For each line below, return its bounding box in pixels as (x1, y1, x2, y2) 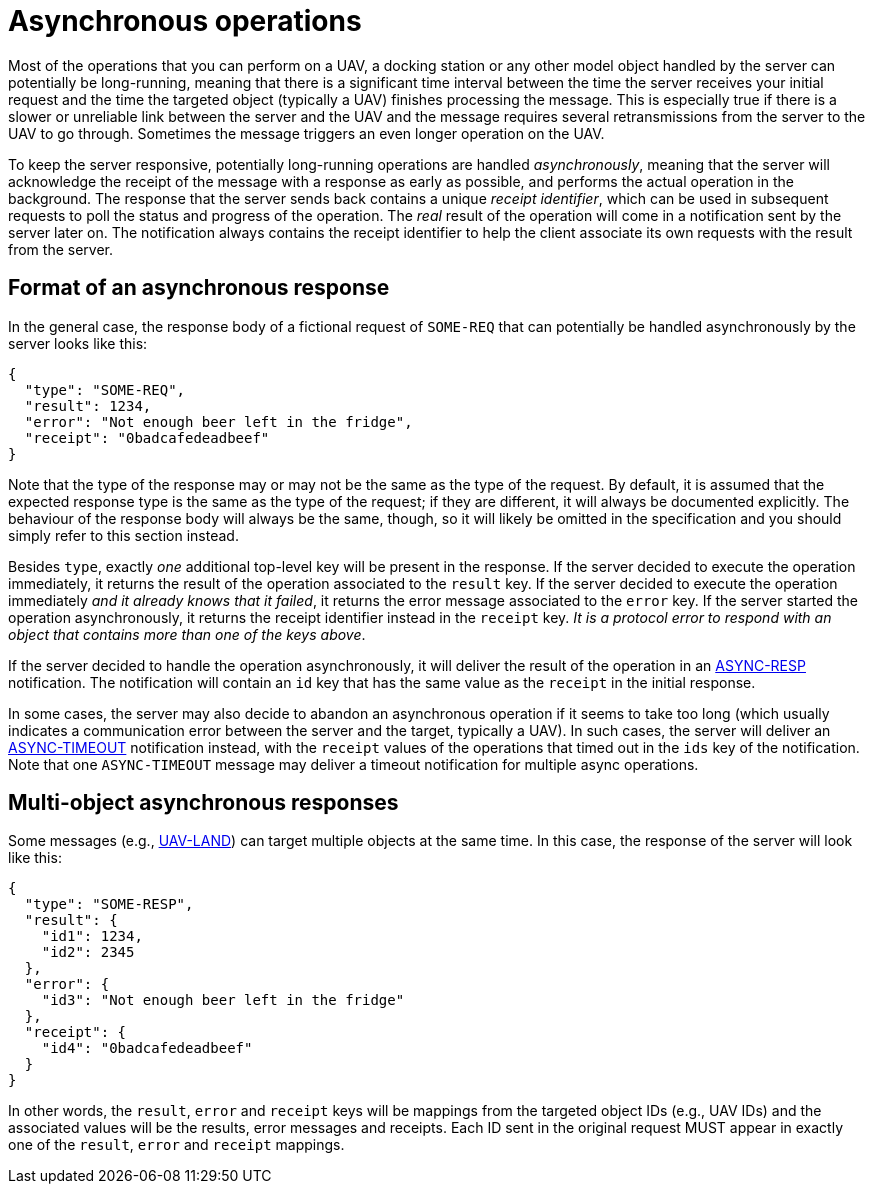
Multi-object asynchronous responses (8, 790, 399, 816)
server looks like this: (8, 334, 148, 352)
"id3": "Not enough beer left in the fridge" (41, 992, 405, 1009)
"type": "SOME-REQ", (24, 381, 186, 398)
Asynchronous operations (8, 4, 362, 38)
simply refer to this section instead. (8, 526, 239, 544)
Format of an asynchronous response (8, 275, 390, 301)
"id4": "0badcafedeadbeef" (41, 1040, 253, 1057)
